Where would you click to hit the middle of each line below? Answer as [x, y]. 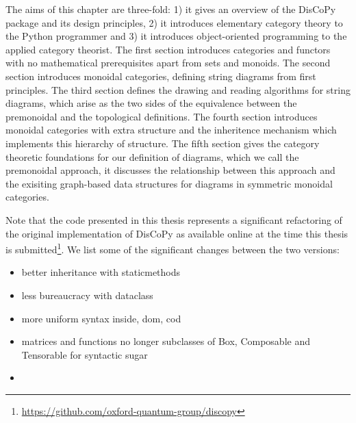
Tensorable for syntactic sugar [85, 354]
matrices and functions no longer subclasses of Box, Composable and [166, 341]
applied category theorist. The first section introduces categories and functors [168, 49]
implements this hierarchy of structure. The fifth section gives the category [163, 143]
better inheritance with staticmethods [101, 272]
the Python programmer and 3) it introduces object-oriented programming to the [176, 36]
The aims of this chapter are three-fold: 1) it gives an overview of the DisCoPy [171, 9]
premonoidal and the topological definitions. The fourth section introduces [162, 116]
